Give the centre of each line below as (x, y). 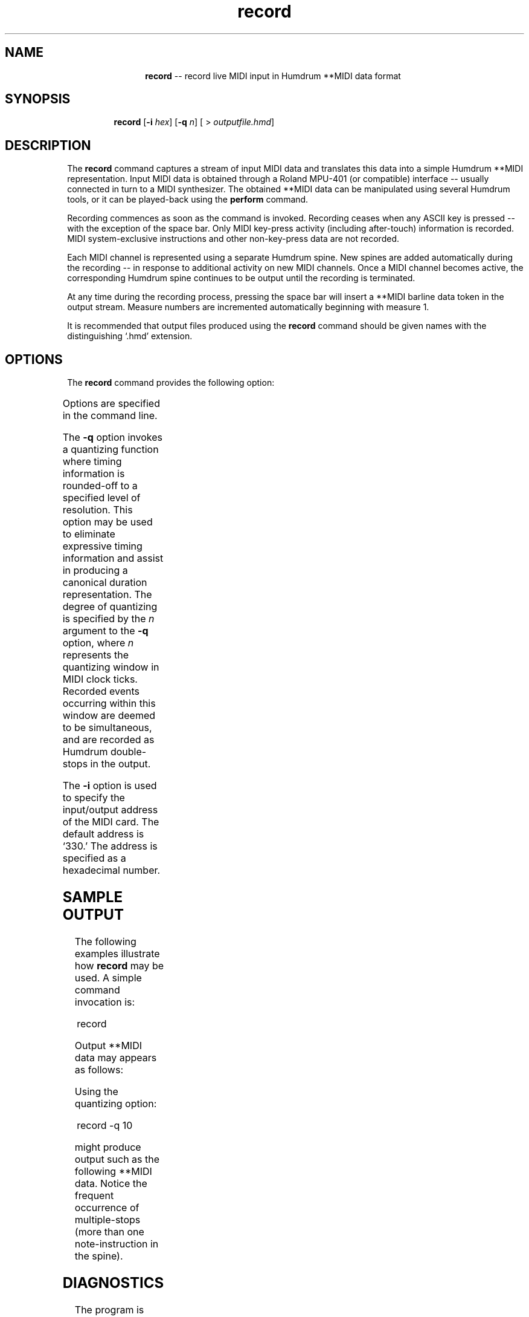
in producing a (95, 571)
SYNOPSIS (38, 99)
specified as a (94, 858)
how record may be (119, 965)
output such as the (117, 1159)
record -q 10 (105, 1125)
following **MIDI (113, 1171)
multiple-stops (107, 1219)
